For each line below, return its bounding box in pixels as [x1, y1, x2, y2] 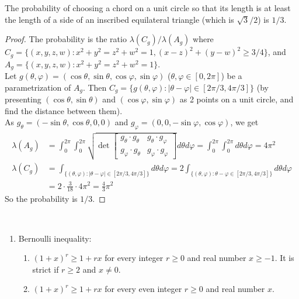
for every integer [105, 252, 164, 264]
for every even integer [105, 283, 182, 295]
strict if [32, 263, 59, 275]
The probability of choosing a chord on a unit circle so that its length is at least [5, 2, 291, 13]
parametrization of [5, 81, 71, 93]
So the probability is [5, 193, 78, 205]
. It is [274, 252, 294, 264]
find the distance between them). [5, 104, 123, 116]
